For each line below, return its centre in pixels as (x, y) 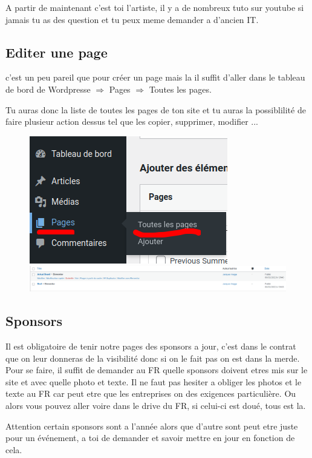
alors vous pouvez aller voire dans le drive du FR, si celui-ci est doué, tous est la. (156, 405)
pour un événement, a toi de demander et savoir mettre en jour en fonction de (150, 438)
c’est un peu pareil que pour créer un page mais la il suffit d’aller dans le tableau (155, 77)
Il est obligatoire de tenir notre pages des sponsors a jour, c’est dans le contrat (151, 346)
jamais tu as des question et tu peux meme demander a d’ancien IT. (132, 19)
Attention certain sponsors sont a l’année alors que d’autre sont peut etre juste (152, 426)
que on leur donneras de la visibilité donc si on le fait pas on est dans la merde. (153, 358)
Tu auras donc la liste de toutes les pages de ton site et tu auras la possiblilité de (156, 109)
